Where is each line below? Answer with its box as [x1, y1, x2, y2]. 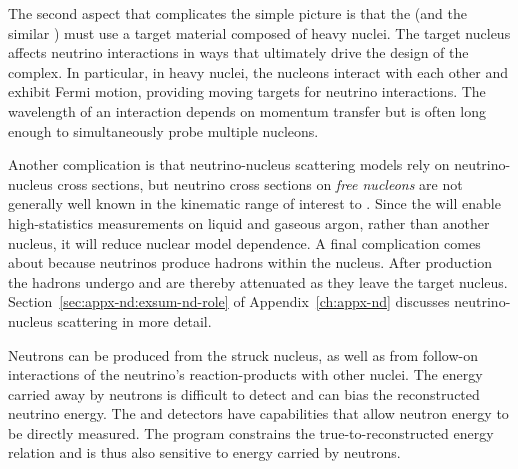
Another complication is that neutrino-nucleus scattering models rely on [8, 154, 450, 175]
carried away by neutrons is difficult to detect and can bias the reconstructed [8, 383, 480, 404]
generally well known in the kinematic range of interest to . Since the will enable [8, 193, 501, 214]
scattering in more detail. [57, 310, 212, 331]
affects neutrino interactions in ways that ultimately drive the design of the [8, 42, 469, 63]
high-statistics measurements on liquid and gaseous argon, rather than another [8, 212, 490, 233]
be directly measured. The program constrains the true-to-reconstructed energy [8, 422, 494, 443]
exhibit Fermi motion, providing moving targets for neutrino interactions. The [8, 81, 486, 102]
